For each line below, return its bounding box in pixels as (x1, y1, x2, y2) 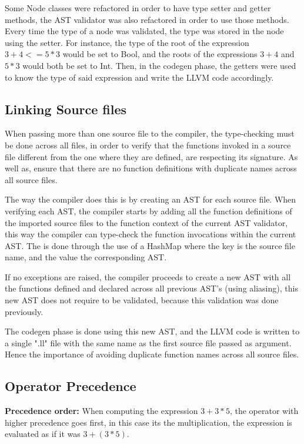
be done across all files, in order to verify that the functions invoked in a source (5, 138, 291, 151)
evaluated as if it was (5, 428, 81, 440)
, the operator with (229, 405, 299, 417)
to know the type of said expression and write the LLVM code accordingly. (5, 71, 274, 83)
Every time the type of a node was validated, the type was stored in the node (5, 25, 284, 37)
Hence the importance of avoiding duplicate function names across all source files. (5, 348, 299, 360)
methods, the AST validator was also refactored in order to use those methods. (5, 13, 289, 25)
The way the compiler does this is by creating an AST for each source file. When (5, 193, 296, 206)
